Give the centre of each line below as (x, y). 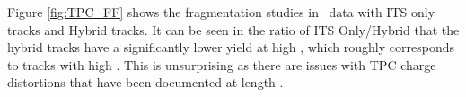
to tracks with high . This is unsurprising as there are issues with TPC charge (222, 64)
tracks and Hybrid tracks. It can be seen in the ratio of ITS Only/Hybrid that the (233, 29)
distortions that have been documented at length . (145, 82)
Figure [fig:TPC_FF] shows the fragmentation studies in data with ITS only (221, 12)
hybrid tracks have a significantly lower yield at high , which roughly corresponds (231, 47)
